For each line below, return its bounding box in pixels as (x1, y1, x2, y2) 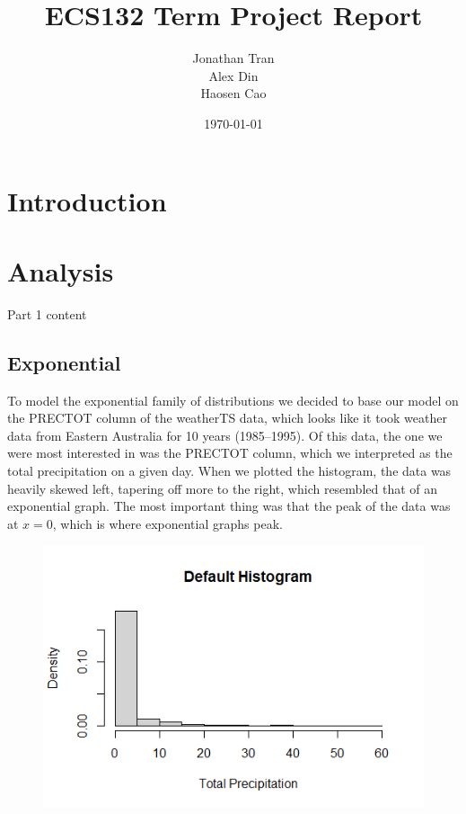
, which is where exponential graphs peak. (52, 514, 283, 532)
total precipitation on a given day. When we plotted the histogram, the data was (7, 461, 452, 479)
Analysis (7, 252, 114, 289)
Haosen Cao (200, 84, 267, 103)
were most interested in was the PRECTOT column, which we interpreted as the (7, 443, 453, 462)
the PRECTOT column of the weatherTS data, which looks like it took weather (7, 408, 447, 427)
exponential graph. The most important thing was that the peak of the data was (7, 496, 451, 515)
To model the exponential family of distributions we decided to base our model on (7, 390, 459, 409)
